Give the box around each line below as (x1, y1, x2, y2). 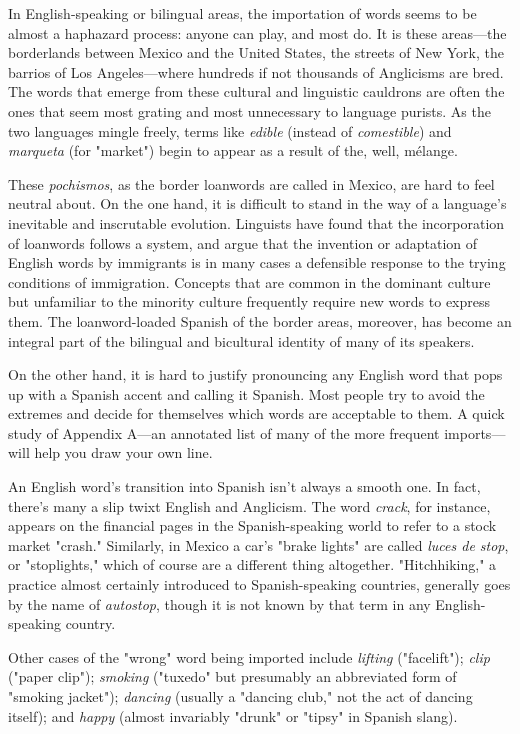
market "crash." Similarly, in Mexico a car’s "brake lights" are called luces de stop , (8, 534, 509, 555)
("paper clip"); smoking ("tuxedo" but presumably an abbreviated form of (8, 666, 457, 687)
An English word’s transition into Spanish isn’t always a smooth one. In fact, (8, 476, 481, 497)
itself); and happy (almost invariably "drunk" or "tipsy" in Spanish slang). (8, 705, 458, 726)
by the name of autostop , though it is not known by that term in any (8, 593, 431, 614)
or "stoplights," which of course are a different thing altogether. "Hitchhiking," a (8, 554, 497, 575)
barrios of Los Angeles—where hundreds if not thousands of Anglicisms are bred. (8, 61, 504, 82)
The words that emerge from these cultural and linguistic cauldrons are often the (8, 81, 505, 102)
